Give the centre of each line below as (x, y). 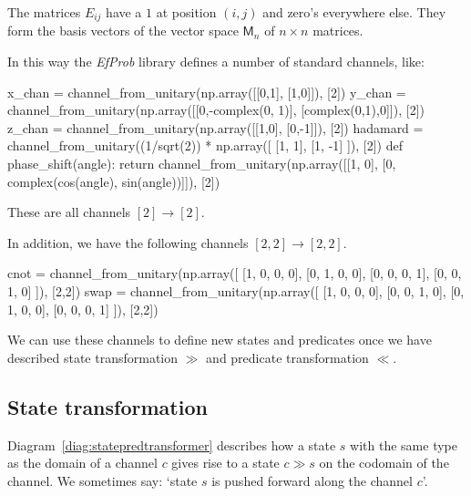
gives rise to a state (225, 463)
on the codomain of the (384, 463)
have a (124, 12)
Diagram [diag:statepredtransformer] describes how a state (172, 444)
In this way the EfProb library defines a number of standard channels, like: (216, 62)
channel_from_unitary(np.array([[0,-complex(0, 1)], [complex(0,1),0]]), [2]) (216, 110)
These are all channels (69, 212)
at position (186, 12)
